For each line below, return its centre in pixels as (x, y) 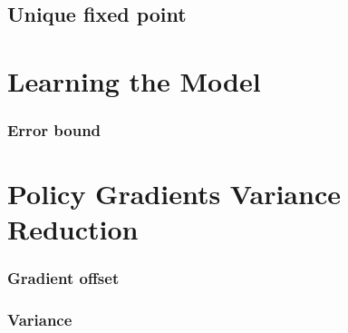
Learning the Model (134, 80)
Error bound (54, 130)
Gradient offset (63, 278)
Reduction (73, 229)
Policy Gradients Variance (174, 194)
